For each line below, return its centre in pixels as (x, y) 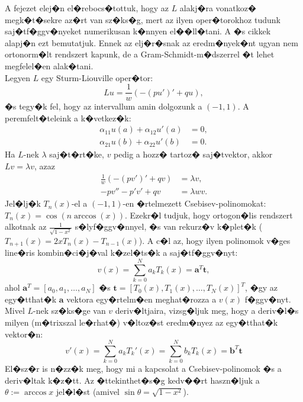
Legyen (17, 77)
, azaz (44, 166)
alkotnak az (26, 226)
